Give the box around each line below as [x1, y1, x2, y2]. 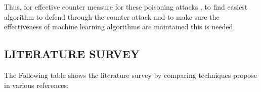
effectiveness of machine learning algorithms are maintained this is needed [4, 21, 233, 32]
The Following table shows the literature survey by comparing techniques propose [4, 69, 257, 80]
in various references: [4, 79, 69, 90]
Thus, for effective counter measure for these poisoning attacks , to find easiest [4, 2, 248, 12]
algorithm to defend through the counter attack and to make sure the [4, 11, 220, 22]
